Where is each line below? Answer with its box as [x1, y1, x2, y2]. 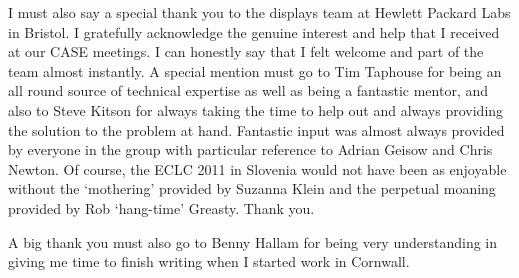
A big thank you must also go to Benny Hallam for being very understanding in [8, 231, 498, 252]
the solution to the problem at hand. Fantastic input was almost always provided [8, 119, 505, 140]
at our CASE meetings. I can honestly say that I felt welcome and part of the [8, 41, 484, 62]
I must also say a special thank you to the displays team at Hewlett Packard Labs [8, 2, 511, 22]
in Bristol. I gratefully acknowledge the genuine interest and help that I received [8, 21, 500, 42]
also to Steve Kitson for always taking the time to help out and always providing [8, 99, 504, 120]
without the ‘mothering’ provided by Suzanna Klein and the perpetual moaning [8, 178, 496, 199]
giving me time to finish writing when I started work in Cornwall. [8, 251, 410, 272]
